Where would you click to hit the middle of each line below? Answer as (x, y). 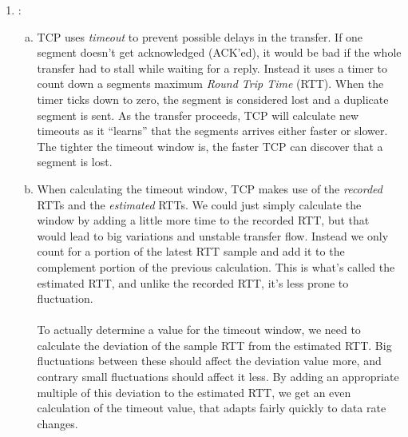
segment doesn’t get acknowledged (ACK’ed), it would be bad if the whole (219, 52)
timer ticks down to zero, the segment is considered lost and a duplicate (213, 99)
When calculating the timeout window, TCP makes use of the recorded (210, 188)
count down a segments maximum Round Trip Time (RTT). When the (210, 83)
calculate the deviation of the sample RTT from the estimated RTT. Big (214, 345)
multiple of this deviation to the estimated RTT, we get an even (194, 392)
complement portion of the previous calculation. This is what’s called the (216, 266)
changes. (57, 423)
